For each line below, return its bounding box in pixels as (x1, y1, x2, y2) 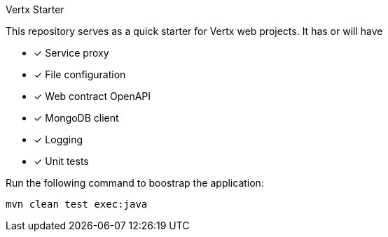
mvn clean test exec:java (6, 199, 148, 210)
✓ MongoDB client (34, 112, 119, 124)
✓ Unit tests (34, 155, 89, 167)
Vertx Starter (6, 3, 64, 15)
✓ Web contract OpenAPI (34, 90, 151, 102)
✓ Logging (34, 134, 83, 145)
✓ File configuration (34, 69, 126, 80)
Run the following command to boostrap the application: (6, 177, 264, 189)
